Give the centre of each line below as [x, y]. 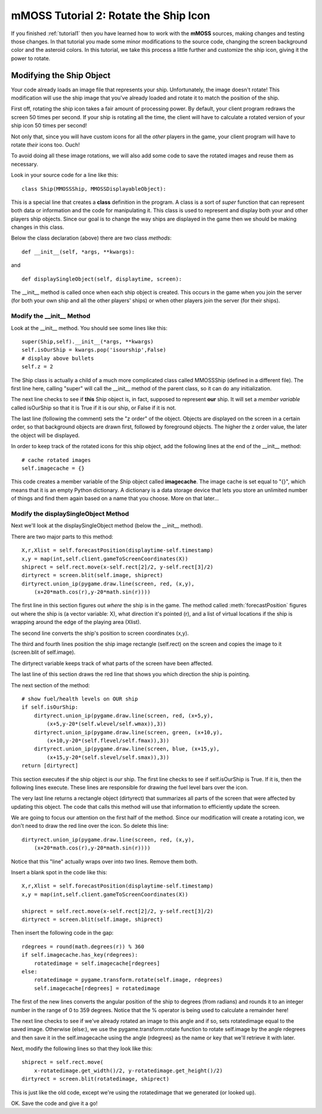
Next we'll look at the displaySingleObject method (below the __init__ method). [107, 526]
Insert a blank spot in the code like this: [59, 873]
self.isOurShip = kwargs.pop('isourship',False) [94, 350]
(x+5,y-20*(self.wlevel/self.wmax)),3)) [106, 724]
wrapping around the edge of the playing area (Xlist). [76, 622]
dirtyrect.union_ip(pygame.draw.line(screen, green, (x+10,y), [128, 732]
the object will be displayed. [45, 435]
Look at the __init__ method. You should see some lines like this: [89, 328]
